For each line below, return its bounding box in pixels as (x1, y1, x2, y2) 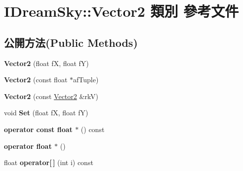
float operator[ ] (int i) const (4, 157, 93, 168)
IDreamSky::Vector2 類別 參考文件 (4, 1, 239, 21)
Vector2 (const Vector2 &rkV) (4, 91, 99, 101)
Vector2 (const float (4, 74, 68, 85)
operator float (4, 140, 52, 151)
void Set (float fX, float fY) (4, 107, 88, 118)
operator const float (4, 124, 73, 134)
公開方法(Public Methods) (4, 34, 138, 50)
